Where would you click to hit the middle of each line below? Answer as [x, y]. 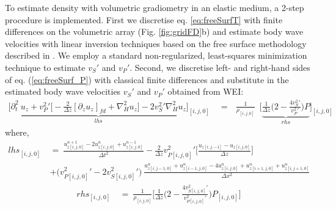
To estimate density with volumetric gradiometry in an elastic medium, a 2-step [155, 7]
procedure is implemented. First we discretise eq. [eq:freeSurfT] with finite [144, 19]
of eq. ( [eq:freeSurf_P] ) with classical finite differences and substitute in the [147, 79]
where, [17, 132]
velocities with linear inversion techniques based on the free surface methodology [156, 43]
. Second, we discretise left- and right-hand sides [220, 67]
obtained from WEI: [206, 91]
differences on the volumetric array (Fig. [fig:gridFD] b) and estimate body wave [154, 31]
